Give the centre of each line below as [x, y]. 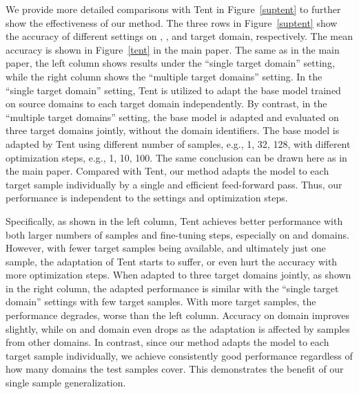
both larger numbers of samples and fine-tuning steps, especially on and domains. [177, 234]
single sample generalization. [66, 383]
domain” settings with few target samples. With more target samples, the [161, 302]
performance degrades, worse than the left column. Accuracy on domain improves [177, 315]
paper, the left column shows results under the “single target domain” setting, [170, 63]
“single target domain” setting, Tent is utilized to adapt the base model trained [173, 90]
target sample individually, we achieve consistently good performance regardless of [179, 355]
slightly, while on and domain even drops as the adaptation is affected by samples [178, 328]
